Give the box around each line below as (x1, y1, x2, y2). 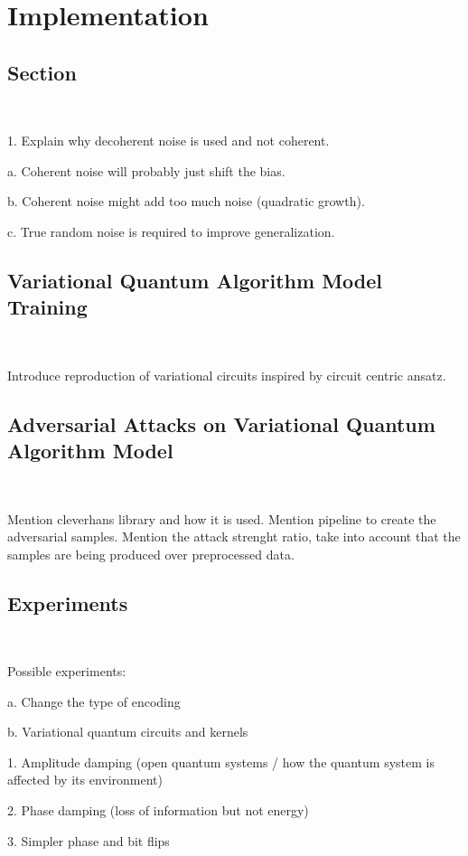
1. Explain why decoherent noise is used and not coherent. (7, 131, 330, 150)
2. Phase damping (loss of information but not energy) (7, 801, 309, 820)
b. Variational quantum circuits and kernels (7, 722, 248, 741)
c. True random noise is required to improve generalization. (7, 221, 335, 240)
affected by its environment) (7, 770, 163, 789)
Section (7, 58, 77, 86)
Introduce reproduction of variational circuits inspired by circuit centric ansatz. (7, 365, 446, 384)
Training (7, 293, 88, 321)
